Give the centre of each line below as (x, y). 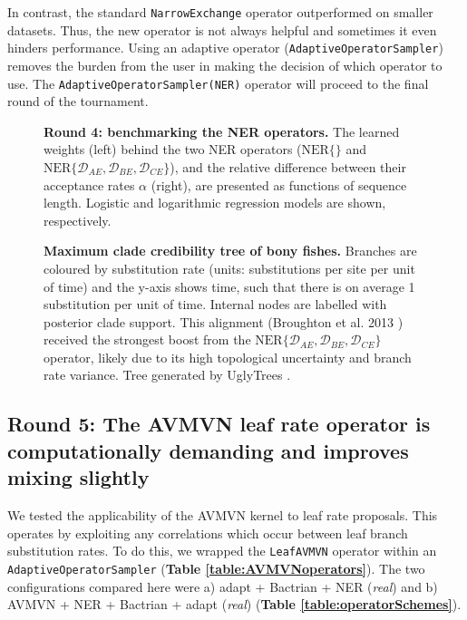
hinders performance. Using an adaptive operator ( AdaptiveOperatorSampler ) (225, 48)
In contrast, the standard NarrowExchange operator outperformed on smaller (220, 12)
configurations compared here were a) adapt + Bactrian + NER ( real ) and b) (223, 586)
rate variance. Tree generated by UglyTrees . (167, 375)
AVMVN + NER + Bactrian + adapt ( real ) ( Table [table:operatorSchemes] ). (234, 604)
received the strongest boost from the (147, 339)
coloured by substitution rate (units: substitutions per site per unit (229, 268)
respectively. (78, 220)
